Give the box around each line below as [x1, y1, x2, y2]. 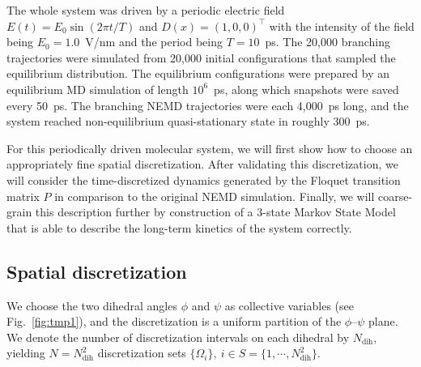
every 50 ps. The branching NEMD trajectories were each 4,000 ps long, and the [6, 96, 409, 113]
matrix [6, 187, 40, 204]
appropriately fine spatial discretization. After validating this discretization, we [6, 156, 398, 173]
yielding [6, 344, 45, 361]
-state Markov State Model [262, 203, 396, 220]
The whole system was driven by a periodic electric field [6, 2, 285, 18]
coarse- [378, 187, 413, 204]
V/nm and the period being [85, 33, 223, 50]
